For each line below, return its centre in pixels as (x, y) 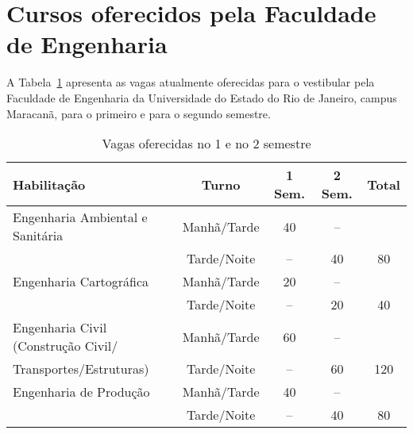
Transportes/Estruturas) (81, 369)
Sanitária (38, 236)
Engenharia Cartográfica (81, 282)
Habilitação (49, 184)
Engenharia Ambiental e (80, 217)
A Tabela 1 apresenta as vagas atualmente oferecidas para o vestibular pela (191, 82)
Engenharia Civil (60, 328)
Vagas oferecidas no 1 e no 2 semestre (206, 144)
